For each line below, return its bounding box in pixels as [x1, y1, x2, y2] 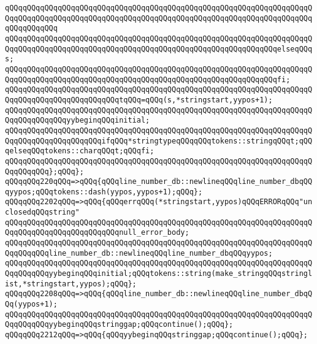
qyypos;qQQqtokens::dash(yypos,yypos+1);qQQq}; [5, 187, 203, 196]
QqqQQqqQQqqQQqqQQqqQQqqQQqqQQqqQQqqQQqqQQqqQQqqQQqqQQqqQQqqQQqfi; [5, 75, 291, 84]
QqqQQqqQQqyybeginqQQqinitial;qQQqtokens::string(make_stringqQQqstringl [5, 269, 313, 278]
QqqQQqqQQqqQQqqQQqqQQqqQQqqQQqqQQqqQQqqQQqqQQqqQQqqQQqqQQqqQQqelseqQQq [5, 44, 313, 53]
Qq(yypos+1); [5, 300, 58, 309]
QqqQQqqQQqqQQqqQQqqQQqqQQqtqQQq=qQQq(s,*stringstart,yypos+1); [5, 95, 273, 104]
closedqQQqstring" [5, 208, 80, 217]
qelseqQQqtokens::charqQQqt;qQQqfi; [5, 147, 155, 156]
